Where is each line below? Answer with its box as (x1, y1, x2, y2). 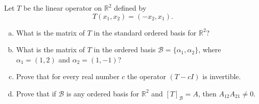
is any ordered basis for (66, 88, 139, 98)
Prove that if (16, 88, 56, 98)
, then (198, 88, 217, 98)
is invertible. (202, 71, 241, 82)
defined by (114, 3, 147, 13)
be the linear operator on (23, 3, 102, 13)
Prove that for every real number (16, 71, 120, 82)
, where (198, 44, 221, 55)
